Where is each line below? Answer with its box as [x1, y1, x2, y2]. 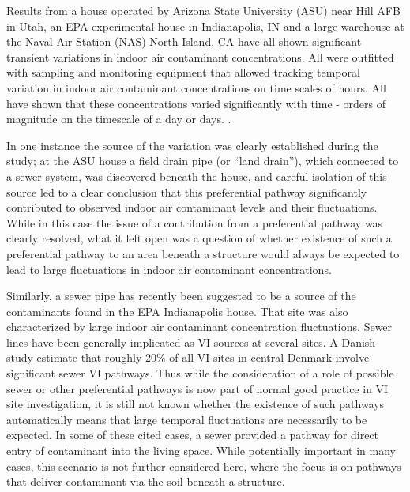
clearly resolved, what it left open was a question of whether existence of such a [6, 230, 392, 246]
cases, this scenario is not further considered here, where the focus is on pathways [6, 457, 401, 474]
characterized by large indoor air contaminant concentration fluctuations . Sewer [6, 318, 393, 335]
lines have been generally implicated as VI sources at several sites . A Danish [6, 333, 376, 350]
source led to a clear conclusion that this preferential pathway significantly [6, 183, 367, 200]
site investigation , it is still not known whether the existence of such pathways [6, 396, 385, 412]
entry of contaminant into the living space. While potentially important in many [6, 442, 396, 459]
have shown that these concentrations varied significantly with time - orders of [6, 95, 386, 111]
